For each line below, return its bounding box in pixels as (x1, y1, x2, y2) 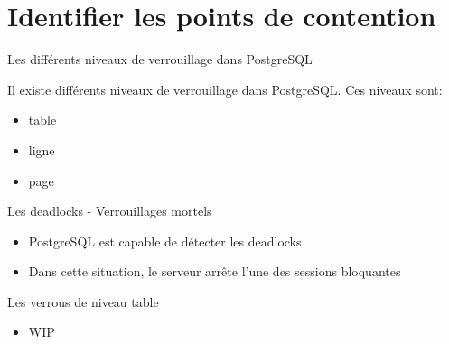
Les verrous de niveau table (7, 292, 159, 311)
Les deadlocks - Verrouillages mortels (7, 201, 212, 220)
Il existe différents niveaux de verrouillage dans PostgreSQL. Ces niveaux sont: (7, 79, 443, 98)
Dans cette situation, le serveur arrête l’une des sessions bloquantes (28, 262, 401, 281)
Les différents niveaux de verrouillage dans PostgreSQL (7, 50, 313, 69)
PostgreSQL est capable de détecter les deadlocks (28, 231, 302, 250)
